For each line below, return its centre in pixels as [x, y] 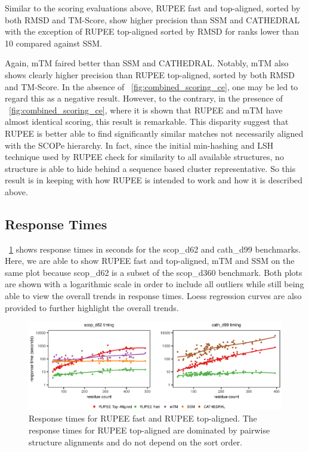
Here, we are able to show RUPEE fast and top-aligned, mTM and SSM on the [150, 261]
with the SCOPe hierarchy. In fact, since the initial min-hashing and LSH [139, 145]
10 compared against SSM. [54, 43]
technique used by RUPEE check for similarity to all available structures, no [144, 157]
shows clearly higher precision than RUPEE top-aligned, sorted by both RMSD [150, 74]
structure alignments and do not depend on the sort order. [136, 442]
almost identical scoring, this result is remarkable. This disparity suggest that [147, 122]
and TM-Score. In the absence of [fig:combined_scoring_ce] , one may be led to [152, 86]
